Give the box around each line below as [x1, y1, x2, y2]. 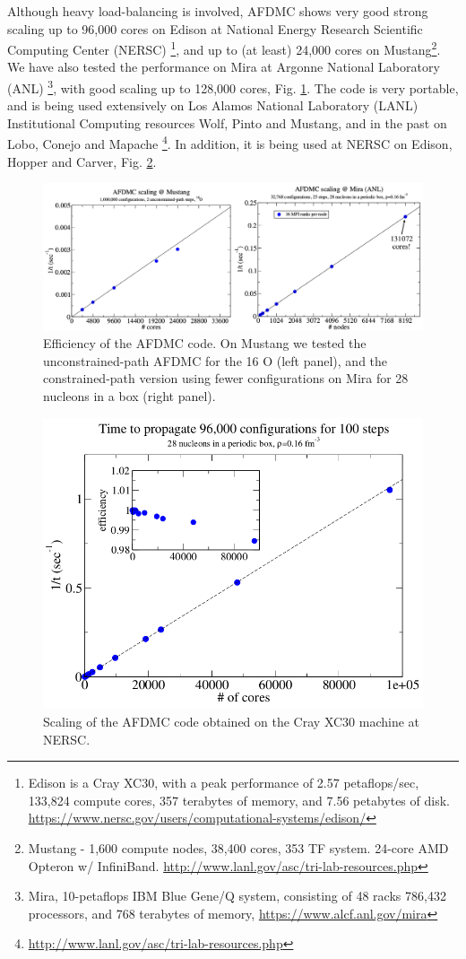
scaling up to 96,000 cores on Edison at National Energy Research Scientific [7, 19, 423, 38]
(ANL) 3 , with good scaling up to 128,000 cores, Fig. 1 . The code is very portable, [7, 76, 459, 97]
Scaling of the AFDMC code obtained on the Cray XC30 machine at [43, 712, 420, 731]
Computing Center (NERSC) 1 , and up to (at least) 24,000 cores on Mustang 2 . [7, 38, 441, 58]
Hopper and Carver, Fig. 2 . [7, 152, 157, 170]
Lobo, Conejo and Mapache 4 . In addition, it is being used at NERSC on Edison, [7, 132, 453, 153]
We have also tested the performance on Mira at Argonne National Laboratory [7, 57, 440, 76]
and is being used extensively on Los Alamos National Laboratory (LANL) [7, 96, 419, 115]
